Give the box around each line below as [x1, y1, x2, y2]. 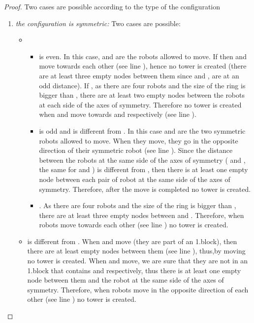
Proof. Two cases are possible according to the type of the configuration [4, 1, 221, 11]
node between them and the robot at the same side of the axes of [27, 275, 224, 285]
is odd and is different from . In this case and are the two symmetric [39, 125, 246, 136]
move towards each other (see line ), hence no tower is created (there [39, 61, 247, 71]
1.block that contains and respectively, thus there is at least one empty [27, 265, 241, 275]
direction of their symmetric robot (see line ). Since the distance [39, 145, 233, 155]
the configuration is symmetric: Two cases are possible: [15, 18, 181, 28]
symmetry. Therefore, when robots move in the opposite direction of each [27, 284, 249, 294]
